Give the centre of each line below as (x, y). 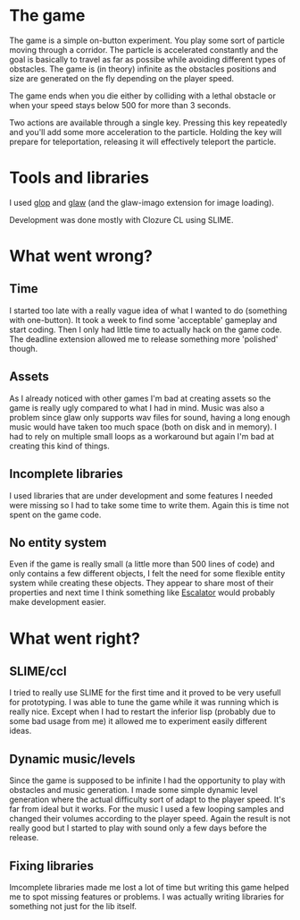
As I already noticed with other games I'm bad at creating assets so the (140, 398)
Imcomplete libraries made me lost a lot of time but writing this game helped (149, 887)
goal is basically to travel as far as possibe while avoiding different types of (147, 59)
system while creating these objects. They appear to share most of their (142, 584)
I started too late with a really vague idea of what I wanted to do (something (148, 311)
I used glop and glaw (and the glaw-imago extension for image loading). (142, 202)
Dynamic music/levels (72, 758)
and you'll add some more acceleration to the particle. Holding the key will (146, 132)
